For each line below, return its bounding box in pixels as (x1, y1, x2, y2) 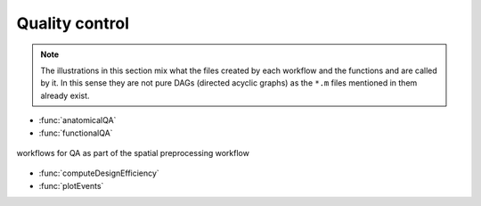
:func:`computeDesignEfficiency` (38, 168, 159, 178)
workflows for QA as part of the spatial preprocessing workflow (16, 147, 249, 158)
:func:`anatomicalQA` (38, 115, 117, 126)
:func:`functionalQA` (38, 128, 113, 138)
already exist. (40, 90, 90, 101)
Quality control (16, 13, 129, 33)
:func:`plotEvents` (38, 180, 104, 191)
